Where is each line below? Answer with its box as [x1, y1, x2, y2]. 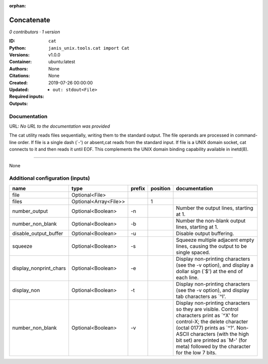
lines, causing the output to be [176, 242, 247, 249]
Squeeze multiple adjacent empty [176, 236, 255, 243]
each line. [176, 274, 199, 281]
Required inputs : [9, 93, 45, 99]
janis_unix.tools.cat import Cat [48, 45, 130, 51]
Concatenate [9, 15, 51, 24]
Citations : [9, 73, 30, 79]
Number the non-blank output [176, 217, 246, 224]
